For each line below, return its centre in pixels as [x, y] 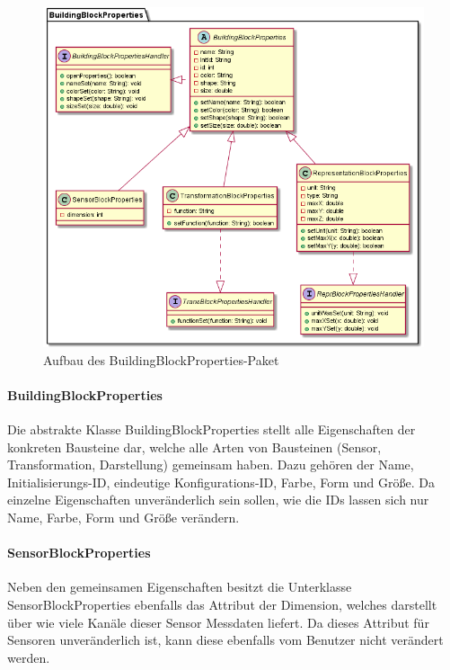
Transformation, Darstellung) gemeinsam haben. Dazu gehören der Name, [211, 465]
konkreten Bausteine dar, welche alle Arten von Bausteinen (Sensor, [194, 447]
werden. [29, 657]
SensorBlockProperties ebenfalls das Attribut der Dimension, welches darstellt [222, 604]
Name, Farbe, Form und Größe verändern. [124, 517]
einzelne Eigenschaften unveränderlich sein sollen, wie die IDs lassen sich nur [218, 500]
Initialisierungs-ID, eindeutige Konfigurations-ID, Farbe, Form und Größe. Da [221, 482]
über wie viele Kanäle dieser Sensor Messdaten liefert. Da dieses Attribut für [218, 622]
